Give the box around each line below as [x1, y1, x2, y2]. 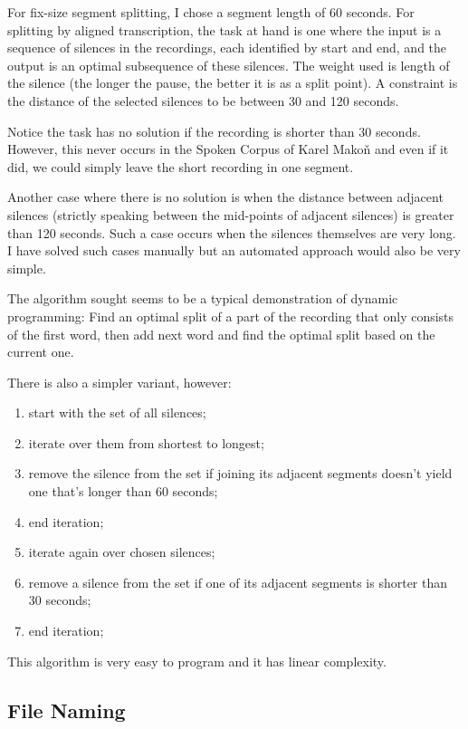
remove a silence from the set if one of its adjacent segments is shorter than [28, 572, 448, 591]
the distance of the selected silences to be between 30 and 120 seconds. [7, 91, 399, 110]
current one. [7, 342, 74, 361]
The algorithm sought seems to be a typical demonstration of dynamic [7, 289, 398, 308]
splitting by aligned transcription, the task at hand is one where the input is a [7, 20, 442, 39]
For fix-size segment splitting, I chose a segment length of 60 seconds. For [7, 3, 415, 21]
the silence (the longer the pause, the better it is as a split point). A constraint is [7, 73, 458, 92]
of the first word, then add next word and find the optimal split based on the [7, 324, 435, 343]
